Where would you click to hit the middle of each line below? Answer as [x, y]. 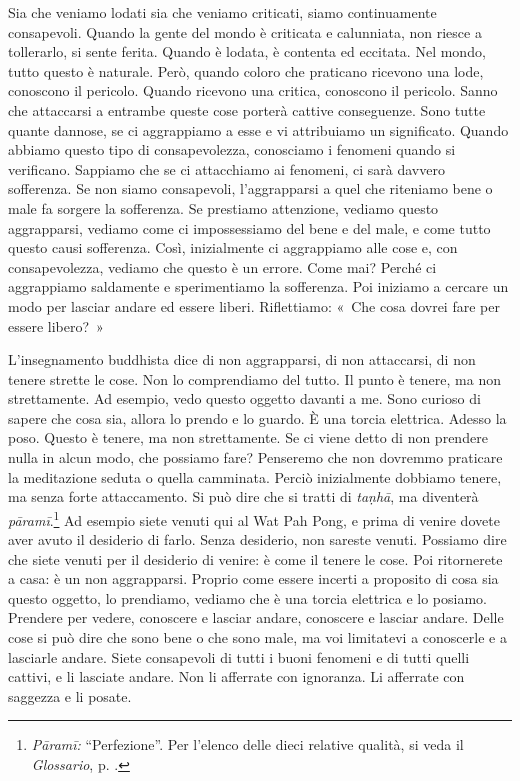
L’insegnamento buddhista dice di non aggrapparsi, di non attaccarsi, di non [242, 359]
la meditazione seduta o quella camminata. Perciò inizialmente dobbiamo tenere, [255, 476]
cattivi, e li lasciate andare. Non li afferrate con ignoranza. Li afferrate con [236, 676]
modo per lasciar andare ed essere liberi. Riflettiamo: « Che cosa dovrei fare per [254, 305]
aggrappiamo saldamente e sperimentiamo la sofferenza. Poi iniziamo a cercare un [258, 286]
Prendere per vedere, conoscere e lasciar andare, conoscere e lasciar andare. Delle [256, 617]
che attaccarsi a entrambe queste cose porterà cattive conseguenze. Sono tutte [247, 109]
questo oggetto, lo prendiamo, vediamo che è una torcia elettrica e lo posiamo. [247, 597]
